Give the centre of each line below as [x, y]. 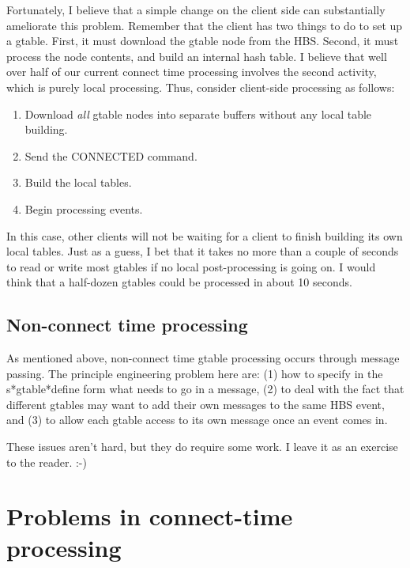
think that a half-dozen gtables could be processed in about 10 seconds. [179, 282]
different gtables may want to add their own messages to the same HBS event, [196, 404]
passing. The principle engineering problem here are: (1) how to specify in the [195, 373]
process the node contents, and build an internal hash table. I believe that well [197, 56]
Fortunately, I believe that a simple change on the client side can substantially [196, 9]
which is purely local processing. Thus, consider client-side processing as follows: [201, 87]
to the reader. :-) [47, 462]
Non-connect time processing [127, 325]
